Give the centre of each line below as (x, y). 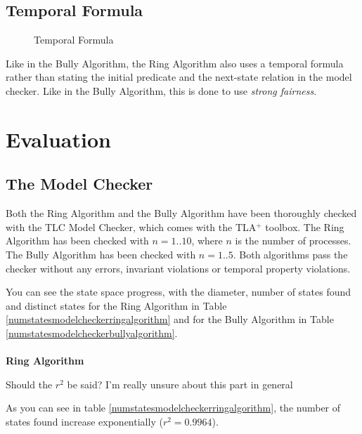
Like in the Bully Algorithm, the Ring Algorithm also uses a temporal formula (175, 63)
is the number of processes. (293, 241)
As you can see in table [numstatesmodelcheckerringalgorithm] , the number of (173, 408)
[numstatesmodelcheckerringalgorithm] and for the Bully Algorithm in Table (170, 319)
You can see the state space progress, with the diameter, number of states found (179, 292)
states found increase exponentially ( (84, 421)
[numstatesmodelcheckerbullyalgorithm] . (92, 333)
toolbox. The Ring (305, 226)
